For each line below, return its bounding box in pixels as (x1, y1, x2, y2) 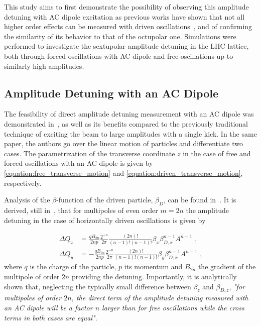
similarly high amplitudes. (4, 60, 84, 71)
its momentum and (124, 261, 183, 272)
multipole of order (4, 271, 60, 281)
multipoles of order (4, 292, 62, 303)
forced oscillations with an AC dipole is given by (4, 158, 153, 168)
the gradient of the (198, 261, 256, 272)
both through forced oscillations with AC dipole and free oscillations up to (4, 50, 233, 61)
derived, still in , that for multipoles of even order (4, 204, 158, 215)
